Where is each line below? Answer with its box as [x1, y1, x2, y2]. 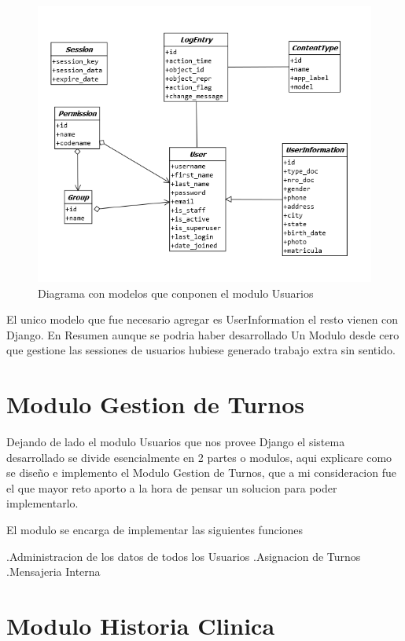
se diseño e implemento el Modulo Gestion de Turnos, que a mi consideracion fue [6, 464, 396, 481]
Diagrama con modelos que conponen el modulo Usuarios [38, 284, 314, 301]
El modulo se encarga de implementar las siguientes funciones [6, 522, 304, 538]
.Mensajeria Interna [6, 563, 101, 580]
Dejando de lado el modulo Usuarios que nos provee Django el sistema [6, 434, 345, 450]
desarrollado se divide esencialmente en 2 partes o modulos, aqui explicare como [6, 449, 392, 465]
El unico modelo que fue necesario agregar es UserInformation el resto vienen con [6, 311, 399, 328]
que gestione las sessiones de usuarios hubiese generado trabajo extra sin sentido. [6, 342, 396, 358]
